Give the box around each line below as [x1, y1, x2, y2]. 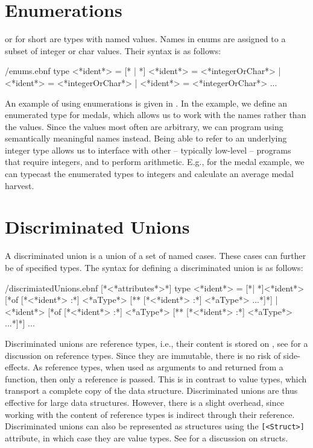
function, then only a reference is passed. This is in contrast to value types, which [5, 372, 307, 385]
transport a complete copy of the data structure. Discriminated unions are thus [5, 384, 298, 397]
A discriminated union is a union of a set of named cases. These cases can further [5, 249, 306, 262]
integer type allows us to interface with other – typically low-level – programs [5, 143, 291, 156]
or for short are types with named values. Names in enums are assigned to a [5, 33, 286, 45]
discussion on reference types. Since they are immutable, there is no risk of [5, 349, 281, 361]
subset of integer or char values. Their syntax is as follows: [5, 44, 221, 57]
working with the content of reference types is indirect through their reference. [5, 408, 295, 420]
